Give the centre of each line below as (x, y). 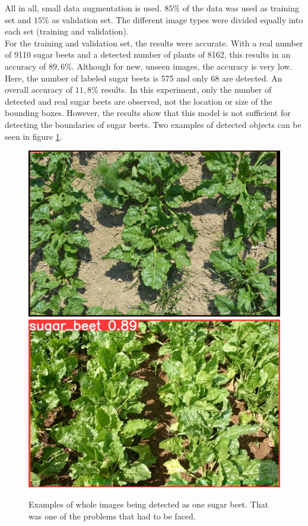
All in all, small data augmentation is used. (83, 8)
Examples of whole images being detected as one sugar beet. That (149, 504)
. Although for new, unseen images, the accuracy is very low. (182, 66)
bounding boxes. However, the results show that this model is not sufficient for (148, 113)
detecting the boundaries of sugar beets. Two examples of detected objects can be (153, 124)
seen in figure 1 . (34, 136)
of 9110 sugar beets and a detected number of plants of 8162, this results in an (148, 54)
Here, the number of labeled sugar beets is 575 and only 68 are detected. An (144, 78)
